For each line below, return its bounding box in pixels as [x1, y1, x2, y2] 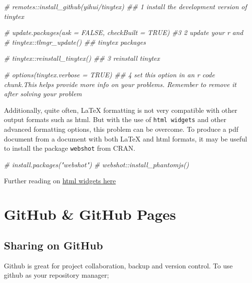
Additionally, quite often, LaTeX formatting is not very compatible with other [4, 105, 237, 115]
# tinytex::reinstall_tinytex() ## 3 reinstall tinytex [4, 53, 160, 63]
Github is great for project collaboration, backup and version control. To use [4, 260, 233, 270]
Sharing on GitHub [4, 237, 103, 252]
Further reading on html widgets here [4, 176, 116, 186]
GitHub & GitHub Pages [4, 204, 176, 224]
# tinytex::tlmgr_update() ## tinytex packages [4, 36, 146, 47]
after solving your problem [4, 88, 82, 99]
